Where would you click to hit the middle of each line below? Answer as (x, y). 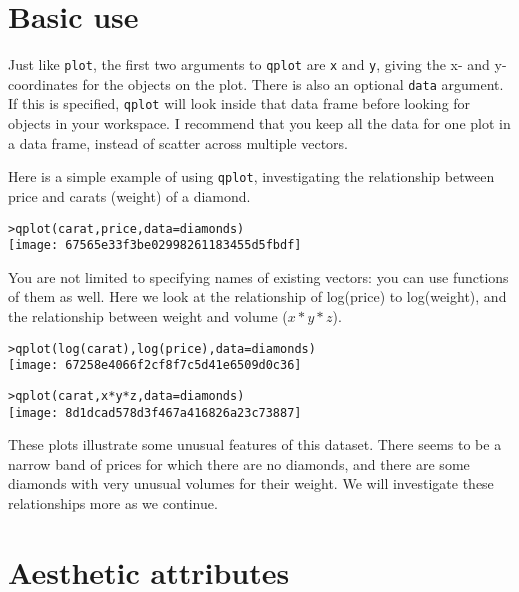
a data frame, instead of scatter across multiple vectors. (178, 142)
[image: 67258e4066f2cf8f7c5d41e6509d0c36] (155, 365)
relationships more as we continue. (113, 503)
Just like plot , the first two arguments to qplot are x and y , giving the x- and (249, 64)
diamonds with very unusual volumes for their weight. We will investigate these (251, 483)
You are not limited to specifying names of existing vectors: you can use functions (258, 276)
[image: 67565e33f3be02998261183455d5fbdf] (155, 245)
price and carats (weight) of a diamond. (129, 195)
